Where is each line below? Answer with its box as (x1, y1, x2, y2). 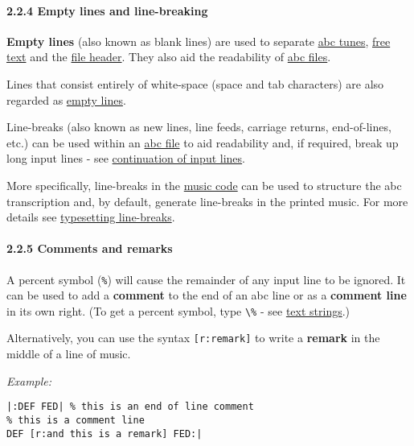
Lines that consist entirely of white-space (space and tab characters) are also (6, 75, 384, 92)
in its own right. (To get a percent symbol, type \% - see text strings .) (6, 302, 350, 319)
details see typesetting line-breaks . (6, 209, 175, 225)
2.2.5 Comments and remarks (6, 240, 173, 257)
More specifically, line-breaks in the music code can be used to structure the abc (6, 176, 402, 193)
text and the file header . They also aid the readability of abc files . (6, 48, 331, 65)
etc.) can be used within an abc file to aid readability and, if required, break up (6, 134, 399, 151)
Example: (6, 372, 52, 389)
